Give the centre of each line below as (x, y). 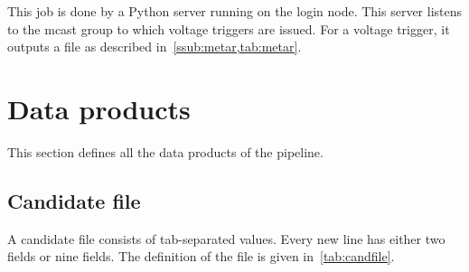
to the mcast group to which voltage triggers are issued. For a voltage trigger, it (229, 28)
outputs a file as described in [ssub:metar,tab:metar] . (155, 47)
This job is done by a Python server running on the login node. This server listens (235, 11)
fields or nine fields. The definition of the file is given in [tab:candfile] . (201, 256)
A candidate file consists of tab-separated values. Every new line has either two (226, 238)
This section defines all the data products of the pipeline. (165, 151)
